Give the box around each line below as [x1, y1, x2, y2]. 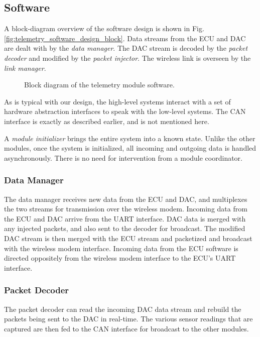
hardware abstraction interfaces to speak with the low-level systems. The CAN [4, 106, 246, 117]
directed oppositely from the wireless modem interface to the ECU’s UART [4, 253, 236, 263]
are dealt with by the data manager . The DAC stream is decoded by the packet [4, 43, 248, 53]
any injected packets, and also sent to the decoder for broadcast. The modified [4, 223, 245, 234]
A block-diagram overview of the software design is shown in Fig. [4, 23, 204, 34]
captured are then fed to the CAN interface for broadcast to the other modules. [4, 323, 249, 333]
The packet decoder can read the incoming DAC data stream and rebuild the [4, 303, 241, 314]
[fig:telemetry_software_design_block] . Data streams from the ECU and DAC [4, 33, 246, 43]
